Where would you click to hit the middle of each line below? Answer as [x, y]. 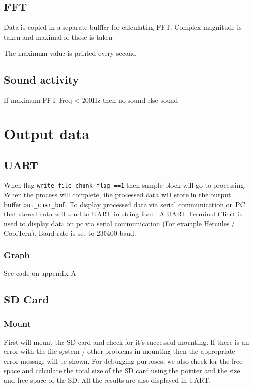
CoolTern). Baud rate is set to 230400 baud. [70, 233]
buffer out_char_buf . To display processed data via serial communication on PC [125, 204]
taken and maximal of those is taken [58, 36]
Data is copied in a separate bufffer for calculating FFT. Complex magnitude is [123, 27]
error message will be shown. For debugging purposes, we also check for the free [123, 361]
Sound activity [42, 79]
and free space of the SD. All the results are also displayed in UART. [107, 380]
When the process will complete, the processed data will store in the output [117, 195]
